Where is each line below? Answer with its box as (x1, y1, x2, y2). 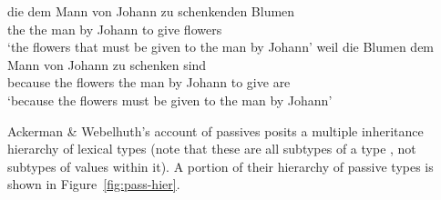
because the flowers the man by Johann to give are (7, 73, 291, 92)
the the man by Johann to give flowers (7, 19, 222, 38)
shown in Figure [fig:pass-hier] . (7, 175, 180, 194)
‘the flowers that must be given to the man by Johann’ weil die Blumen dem (7, 37, 435, 56)
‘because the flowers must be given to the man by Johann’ (7, 90, 333, 109)
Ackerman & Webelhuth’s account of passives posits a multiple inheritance (7, 121, 424, 140)
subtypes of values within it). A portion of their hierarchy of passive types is (7, 156, 434, 175)
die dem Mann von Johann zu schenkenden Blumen (7, 2, 295, 20)
